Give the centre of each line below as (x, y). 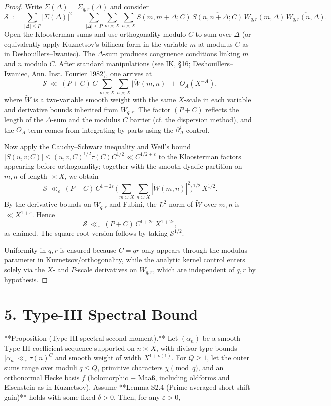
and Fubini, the (133, 204)
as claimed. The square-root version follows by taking (86, 233)
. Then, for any (137, 397)
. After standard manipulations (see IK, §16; (122, 64)
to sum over (214, 34)
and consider (129, 6)
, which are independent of (194, 269)
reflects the (222, 109)
